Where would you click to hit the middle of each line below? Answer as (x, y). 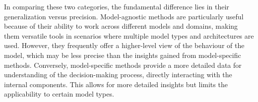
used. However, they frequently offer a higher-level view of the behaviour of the (124, 45)
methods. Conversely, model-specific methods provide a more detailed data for (123, 65)
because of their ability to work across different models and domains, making (121, 26)
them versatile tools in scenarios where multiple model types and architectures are (129, 35)
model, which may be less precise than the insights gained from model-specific (123, 55)
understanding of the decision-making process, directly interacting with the (118, 75)
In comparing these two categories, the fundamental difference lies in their (117, 6)
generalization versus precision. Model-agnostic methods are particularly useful (124, 16)
